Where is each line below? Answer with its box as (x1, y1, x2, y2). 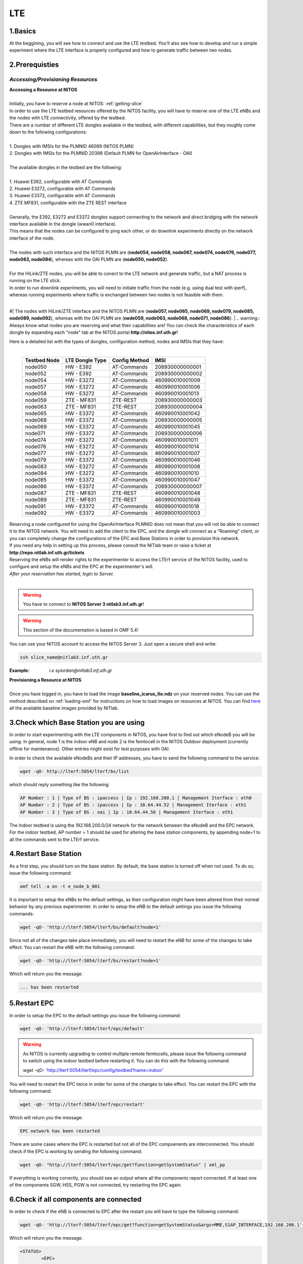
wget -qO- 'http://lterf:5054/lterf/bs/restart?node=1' (20, 958, 162, 964)
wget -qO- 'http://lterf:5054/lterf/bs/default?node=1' (20, 924, 162, 930)
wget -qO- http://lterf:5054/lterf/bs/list (20, 769, 130, 775)
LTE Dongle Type (65, 357, 107, 364)
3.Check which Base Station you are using (9, 718, 145, 727)
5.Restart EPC (9, 999, 54, 1008)
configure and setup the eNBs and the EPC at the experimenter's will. (9, 564, 154, 570)
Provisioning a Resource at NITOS (9, 676, 82, 683)
